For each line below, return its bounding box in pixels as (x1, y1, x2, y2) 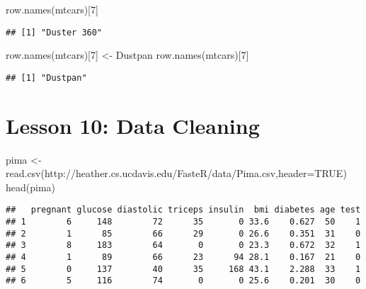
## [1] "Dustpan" (6, 72, 87, 83)
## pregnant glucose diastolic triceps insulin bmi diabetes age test (6, 205, 361, 215)
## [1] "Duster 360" (6, 27, 103, 38)
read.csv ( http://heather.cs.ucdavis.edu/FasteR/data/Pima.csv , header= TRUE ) (6, 166, 347, 181)
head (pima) (6, 179, 56, 194)
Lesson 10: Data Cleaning (6, 110, 260, 140)
